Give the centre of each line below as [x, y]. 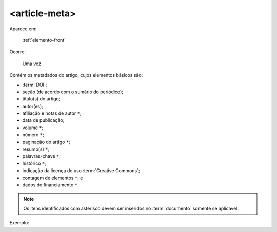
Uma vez [32, 64]
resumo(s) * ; [36, 149]
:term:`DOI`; [35, 85]
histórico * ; [34, 163]
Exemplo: [19, 223]
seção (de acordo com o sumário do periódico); [73, 92]
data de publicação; [43, 120]
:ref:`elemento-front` [44, 40]
